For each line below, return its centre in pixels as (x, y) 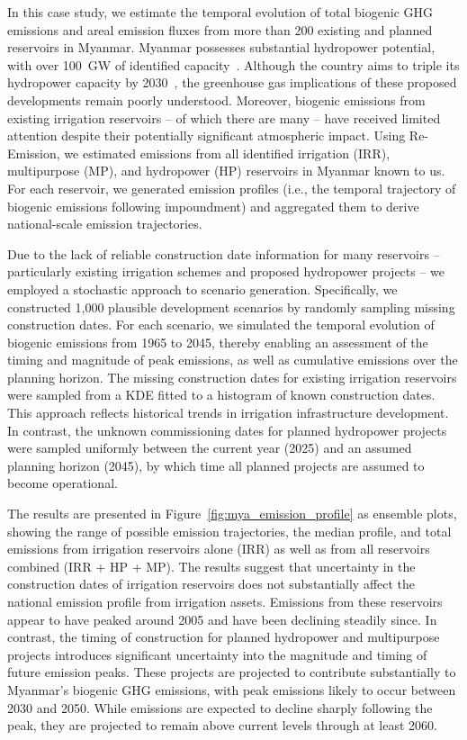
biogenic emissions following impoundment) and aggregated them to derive (213, 206)
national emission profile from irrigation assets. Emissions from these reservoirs (225, 601)
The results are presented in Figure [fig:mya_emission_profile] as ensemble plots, (232, 514)
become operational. (63, 483)
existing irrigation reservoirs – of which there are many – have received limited (224, 117)
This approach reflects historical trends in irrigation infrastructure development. (228, 413)
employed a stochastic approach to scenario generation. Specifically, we (202, 289)
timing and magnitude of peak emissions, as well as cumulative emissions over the (233, 360)
